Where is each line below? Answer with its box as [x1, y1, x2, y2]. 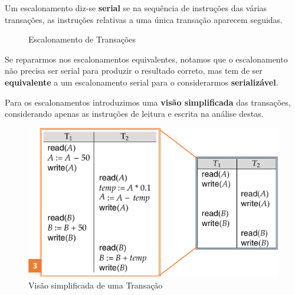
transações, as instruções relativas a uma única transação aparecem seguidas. [5, 13, 283, 25]
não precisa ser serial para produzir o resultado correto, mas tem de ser [5, 64, 263, 77]
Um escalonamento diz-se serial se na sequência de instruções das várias [5, 2, 267, 14]
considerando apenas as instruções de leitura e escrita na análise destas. [5, 107, 264, 120]
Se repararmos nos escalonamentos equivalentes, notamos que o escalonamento [5, 53, 288, 65]
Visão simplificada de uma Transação [28, 278, 163, 291]
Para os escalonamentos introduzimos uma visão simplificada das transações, [5, 96, 291, 108]
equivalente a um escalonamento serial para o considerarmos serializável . [5, 76, 278, 88]
